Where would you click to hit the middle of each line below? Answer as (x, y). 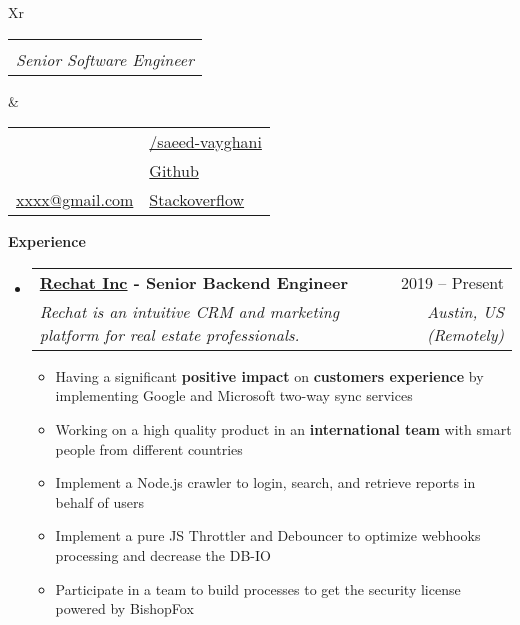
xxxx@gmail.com (75, 200)
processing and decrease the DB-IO (163, 554)
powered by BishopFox (124, 608)
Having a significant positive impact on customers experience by (269, 375)
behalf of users (100, 501)
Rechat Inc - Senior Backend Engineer (194, 282)
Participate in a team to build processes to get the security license (258, 588)
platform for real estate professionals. (169, 334)
